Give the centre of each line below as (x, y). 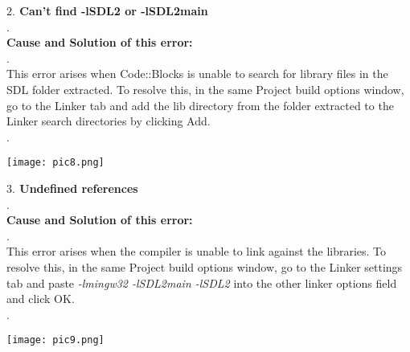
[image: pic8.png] (55, 163)
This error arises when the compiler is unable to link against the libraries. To (197, 251)
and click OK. (41, 299)
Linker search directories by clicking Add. (109, 121)
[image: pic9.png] (55, 340)
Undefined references (79, 188)
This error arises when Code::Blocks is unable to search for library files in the (197, 74)
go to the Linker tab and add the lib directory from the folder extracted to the (200, 105)
